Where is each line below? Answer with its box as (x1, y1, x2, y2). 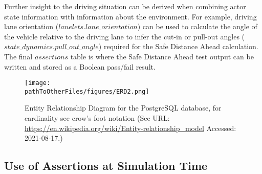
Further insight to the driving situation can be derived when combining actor (4, 1, 246, 11)
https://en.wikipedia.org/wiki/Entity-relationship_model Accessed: (25, 122, 236, 133)
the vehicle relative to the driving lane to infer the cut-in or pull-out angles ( (4, 31, 245, 41)
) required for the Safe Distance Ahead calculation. (98, 41, 258, 52)
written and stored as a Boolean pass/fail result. (4, 61, 156, 72)
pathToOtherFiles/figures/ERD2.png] (25, 88, 149, 95)
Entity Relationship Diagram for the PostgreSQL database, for (25, 102, 222, 113)
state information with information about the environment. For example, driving (4, 11, 257, 21)
